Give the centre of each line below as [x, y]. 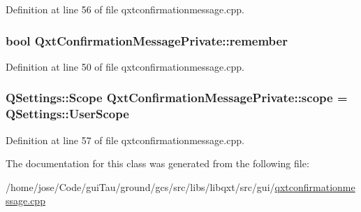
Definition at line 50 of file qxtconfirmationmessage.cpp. [125, 66]
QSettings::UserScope [67, 114]
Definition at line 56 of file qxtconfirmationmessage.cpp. [125, 9]
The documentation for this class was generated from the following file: [157, 163]
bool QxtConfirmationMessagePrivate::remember [147, 40]
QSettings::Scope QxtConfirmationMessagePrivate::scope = [177, 98]
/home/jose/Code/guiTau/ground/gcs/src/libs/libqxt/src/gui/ [140, 186]
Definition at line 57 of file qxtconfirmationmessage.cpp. [125, 140]
